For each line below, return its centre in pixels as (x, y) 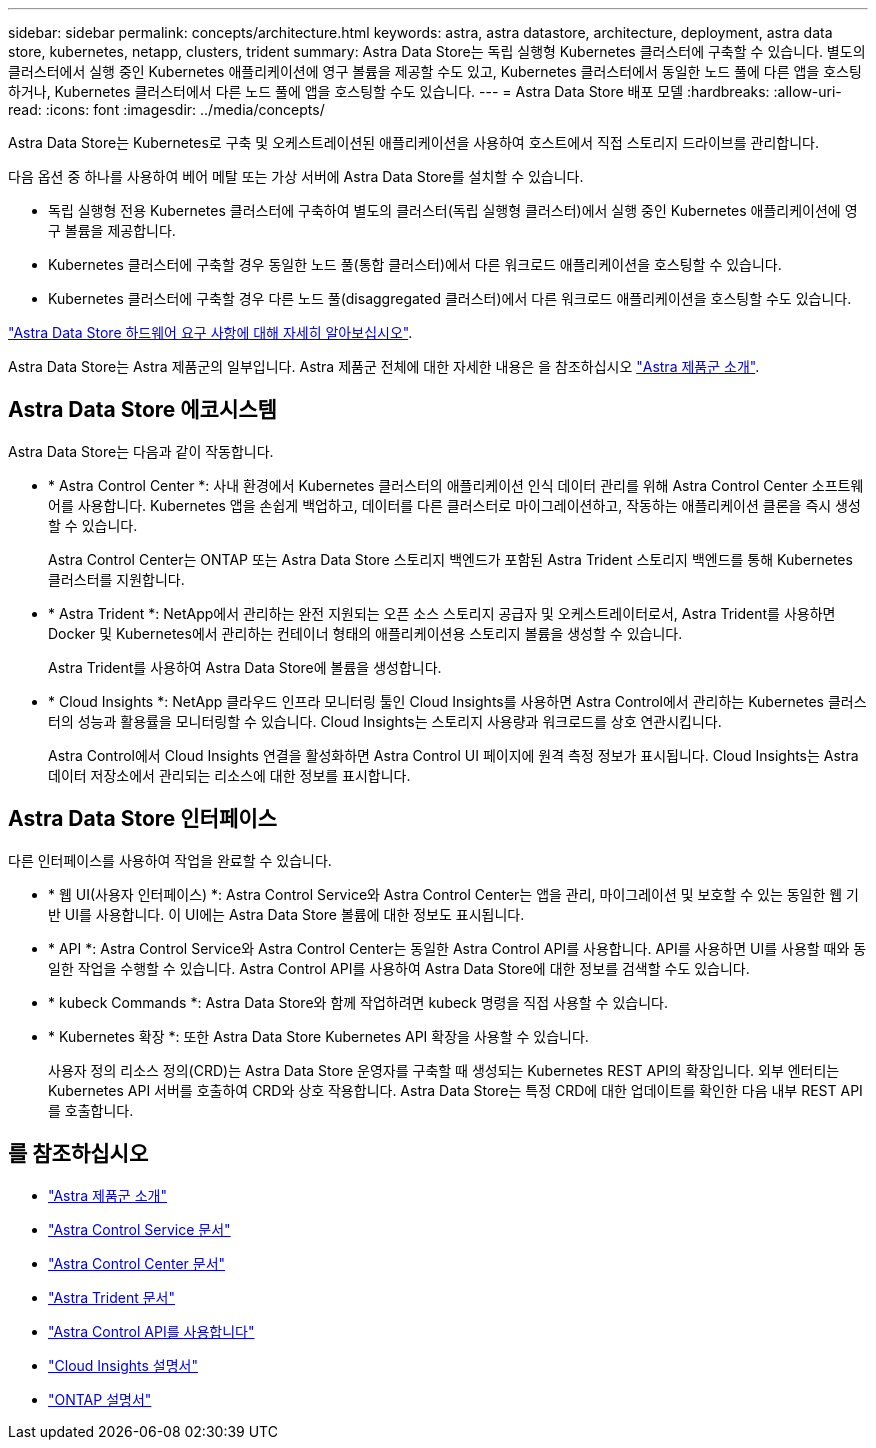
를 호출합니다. (91, 1110)
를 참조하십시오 (78, 1154)
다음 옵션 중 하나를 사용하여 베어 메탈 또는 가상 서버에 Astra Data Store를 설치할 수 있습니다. (296, 176)
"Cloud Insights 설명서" (123, 1365)
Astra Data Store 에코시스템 (142, 410)
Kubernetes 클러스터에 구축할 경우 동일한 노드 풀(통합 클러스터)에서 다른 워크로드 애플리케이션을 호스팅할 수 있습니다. (415, 264)
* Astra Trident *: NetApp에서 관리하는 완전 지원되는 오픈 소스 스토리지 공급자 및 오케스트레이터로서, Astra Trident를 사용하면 (442, 613)
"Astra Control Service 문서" (139, 1229)
